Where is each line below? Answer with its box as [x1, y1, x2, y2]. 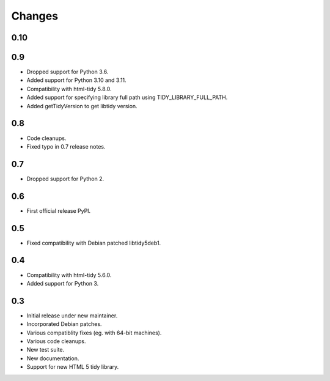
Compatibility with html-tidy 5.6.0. [26, 271, 112, 278]
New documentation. [26, 355, 79, 362]
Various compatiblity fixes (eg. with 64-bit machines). [26, 329, 162, 336]
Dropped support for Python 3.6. [26, 68, 109, 76]
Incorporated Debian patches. [26, 320, 102, 328]
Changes [11, 9, 58, 23]
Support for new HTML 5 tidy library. [26, 363, 119, 371]
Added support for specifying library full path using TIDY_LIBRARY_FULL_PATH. [26, 94, 228, 101]
